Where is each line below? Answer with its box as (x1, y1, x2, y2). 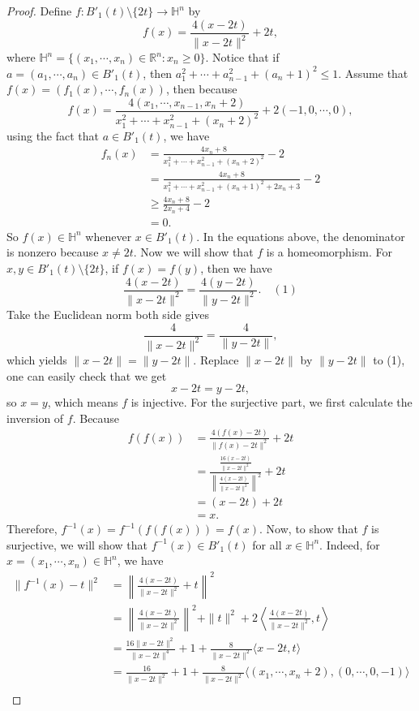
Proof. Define (6, 2, 72, 19)
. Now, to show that (259, 520, 358, 537)
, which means (47, 394, 118, 411)
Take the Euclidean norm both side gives (6, 305, 210, 322)
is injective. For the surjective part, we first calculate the (130, 394, 413, 411)
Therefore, (6, 520, 58, 537)
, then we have (200, 259, 272, 276)
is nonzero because (6, 243, 99, 261)
